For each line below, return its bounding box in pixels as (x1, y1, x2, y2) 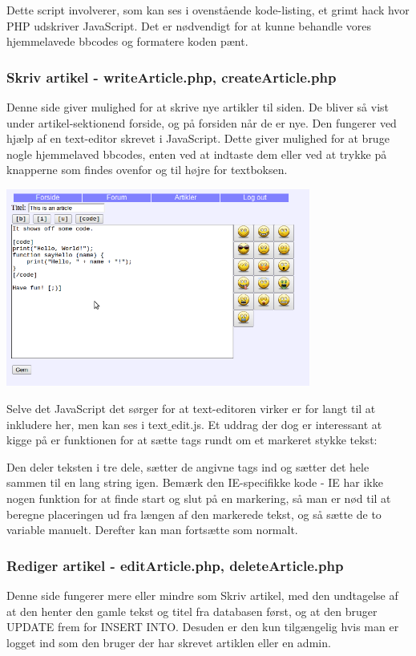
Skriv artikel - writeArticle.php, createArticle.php (6, 67, 337, 87)
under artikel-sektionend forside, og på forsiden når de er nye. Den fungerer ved (6, 114, 397, 131)
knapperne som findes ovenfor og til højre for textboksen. (6, 161, 288, 178)
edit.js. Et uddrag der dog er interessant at (171, 415, 382, 432)
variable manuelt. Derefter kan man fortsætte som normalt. (6, 521, 298, 538)
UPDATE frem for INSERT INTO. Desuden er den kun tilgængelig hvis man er (6, 618, 399, 635)
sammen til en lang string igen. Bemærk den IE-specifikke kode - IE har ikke (6, 474, 383, 491)
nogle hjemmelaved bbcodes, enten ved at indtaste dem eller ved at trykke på (6, 145, 387, 162)
